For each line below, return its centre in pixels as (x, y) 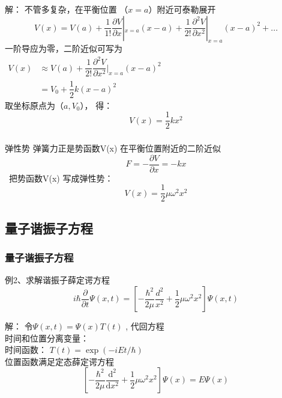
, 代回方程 (145, 326)
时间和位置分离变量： (47, 338)
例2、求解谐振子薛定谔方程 (57, 280)
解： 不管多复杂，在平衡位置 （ (67, 9)
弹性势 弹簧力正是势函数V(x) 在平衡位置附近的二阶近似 (113, 148)
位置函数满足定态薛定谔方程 (59, 361)
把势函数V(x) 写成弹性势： (61, 178)
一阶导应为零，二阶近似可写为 (64, 48)
